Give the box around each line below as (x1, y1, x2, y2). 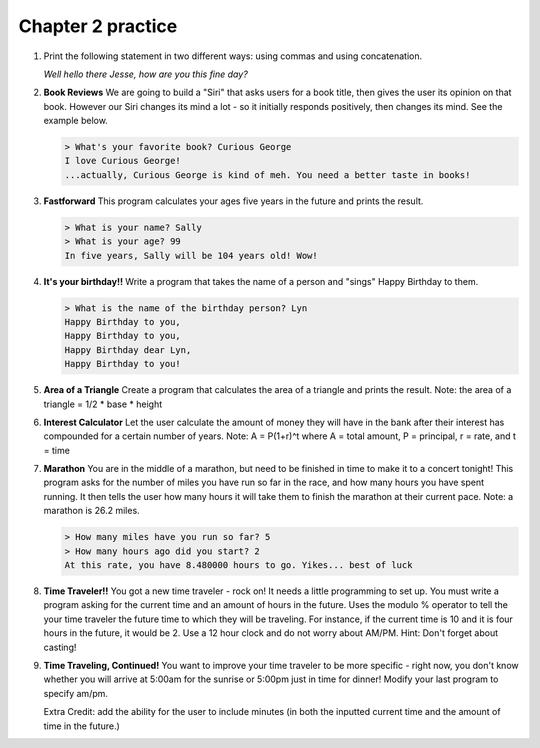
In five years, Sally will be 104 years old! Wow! (64, 250, 319, 261)
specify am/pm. (43, 687, 109, 699)
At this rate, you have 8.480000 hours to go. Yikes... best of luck (64, 560, 413, 571)
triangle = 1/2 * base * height (43, 398, 163, 410)
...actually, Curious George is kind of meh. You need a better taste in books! (64, 169, 471, 180)
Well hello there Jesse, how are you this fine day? (43, 68, 249, 80)
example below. (43, 115, 109, 127)
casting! (43, 641, 77, 653)
